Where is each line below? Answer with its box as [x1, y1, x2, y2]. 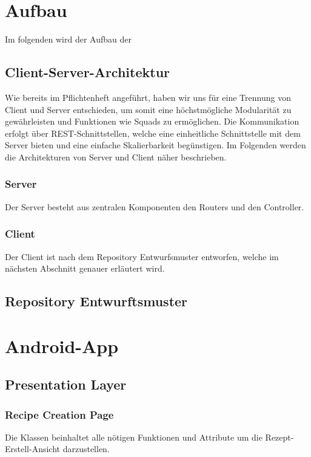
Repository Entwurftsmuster [5, 292, 188, 311]
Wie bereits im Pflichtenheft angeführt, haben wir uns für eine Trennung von [5, 91, 291, 103]
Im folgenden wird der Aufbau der [5, 33, 132, 46]
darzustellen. [62, 442, 110, 455]
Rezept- [265, 430, 294, 443]
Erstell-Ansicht [5, 442, 60, 455]
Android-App [5, 333, 119, 358]
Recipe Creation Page [5, 407, 114, 422]
